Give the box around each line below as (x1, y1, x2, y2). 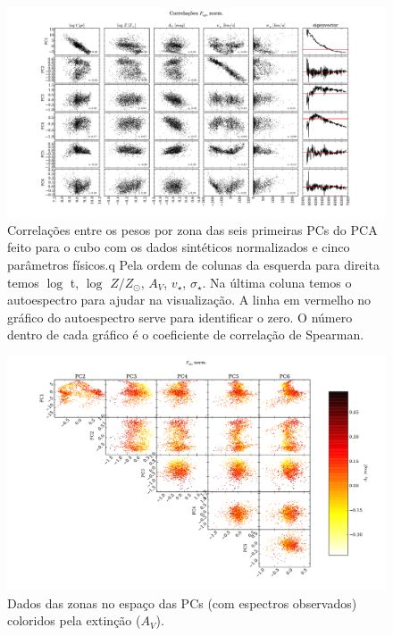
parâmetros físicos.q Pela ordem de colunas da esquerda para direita (7, 255, 380, 273)
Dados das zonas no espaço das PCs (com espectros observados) (7, 593, 357, 612)
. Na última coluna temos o (202, 272, 352, 291)
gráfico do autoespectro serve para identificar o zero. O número (7, 307, 353, 326)
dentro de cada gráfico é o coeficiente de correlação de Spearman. (7, 325, 364, 344)
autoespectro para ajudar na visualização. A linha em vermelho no (7, 290, 372, 309)
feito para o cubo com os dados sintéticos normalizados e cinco (7, 238, 350, 256)
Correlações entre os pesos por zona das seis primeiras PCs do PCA (7, 220, 378, 238)
